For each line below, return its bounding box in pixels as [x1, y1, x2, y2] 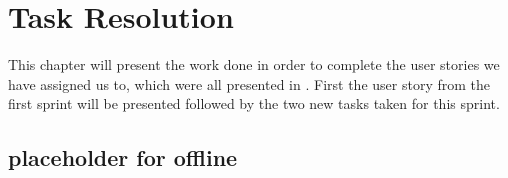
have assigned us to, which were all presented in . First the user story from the [8, 73, 490, 94]
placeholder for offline [8, 142, 238, 173]
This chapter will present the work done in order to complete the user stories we [8, 54, 500, 75]
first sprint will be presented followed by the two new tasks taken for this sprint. [8, 93, 500, 114]
